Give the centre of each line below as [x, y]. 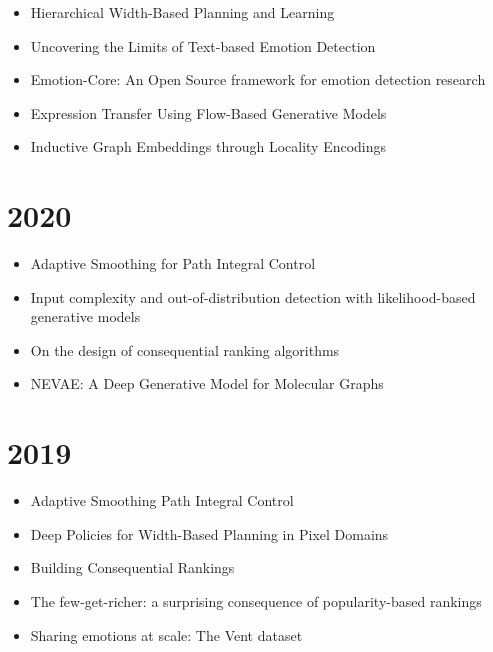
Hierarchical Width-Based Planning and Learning [182, 12]
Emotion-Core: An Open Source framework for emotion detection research [258, 79]
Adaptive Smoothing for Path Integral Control [173, 263]
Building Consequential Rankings [132, 567]
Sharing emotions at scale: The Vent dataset [166, 634]
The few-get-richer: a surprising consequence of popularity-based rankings [256, 600]
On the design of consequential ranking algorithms [185, 349]
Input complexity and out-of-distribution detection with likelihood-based [253, 296]
